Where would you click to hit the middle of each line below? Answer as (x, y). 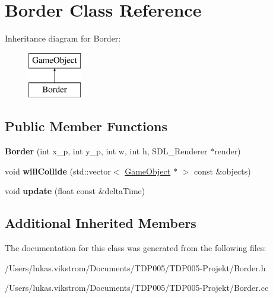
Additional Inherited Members (101, 223)
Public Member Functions (86, 126)
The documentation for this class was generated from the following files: (136, 248)
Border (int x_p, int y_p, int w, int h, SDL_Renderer (106, 151)
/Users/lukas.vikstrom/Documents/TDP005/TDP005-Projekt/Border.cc (137, 288)
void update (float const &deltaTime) (75, 191)
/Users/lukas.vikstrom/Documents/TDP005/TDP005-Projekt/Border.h (135, 267)
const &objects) (222, 171)
